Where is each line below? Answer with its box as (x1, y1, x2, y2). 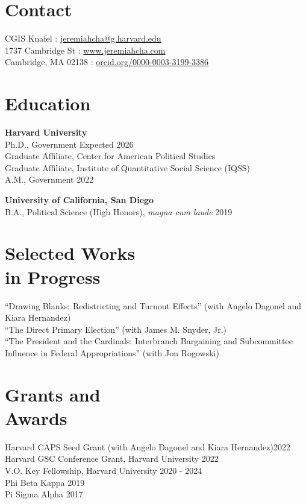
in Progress (5, 264, 101, 289)
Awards (5, 405, 67, 430)
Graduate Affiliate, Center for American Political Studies (5, 150, 216, 162)
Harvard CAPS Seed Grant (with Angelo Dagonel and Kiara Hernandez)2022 (5, 440, 290, 453)
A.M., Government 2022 (5, 173, 94, 186)
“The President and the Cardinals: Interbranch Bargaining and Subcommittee (5, 335, 293, 347)
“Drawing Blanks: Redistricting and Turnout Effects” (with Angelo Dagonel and (5, 299, 302, 312)
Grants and (5, 382, 101, 406)
